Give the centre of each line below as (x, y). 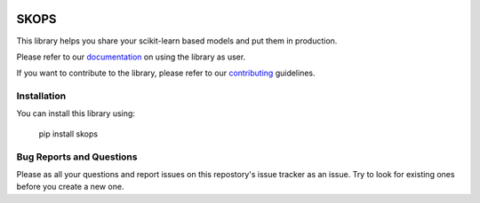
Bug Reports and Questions (77, 157)
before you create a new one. (70, 187)
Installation (41, 96)
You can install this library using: (76, 113)
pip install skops (68, 134)
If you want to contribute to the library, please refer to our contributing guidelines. (166, 73)
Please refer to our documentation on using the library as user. (131, 57)
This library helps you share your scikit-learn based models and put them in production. (177, 41)
